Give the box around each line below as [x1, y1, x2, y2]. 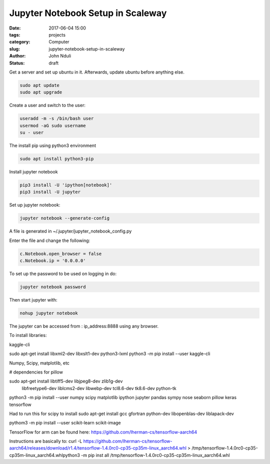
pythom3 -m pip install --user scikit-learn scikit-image [9, 420, 121, 426]
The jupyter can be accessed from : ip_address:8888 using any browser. [9, 323, 159, 329]
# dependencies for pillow [9, 369, 63, 375]
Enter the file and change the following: [9, 237, 90, 243]
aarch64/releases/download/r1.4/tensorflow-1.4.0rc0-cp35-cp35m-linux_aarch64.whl [9, 445, 187, 451]
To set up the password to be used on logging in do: [9, 270, 117, 277]
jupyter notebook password [19, 284, 86, 290]
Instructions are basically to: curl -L [9, 438, 82, 444]
